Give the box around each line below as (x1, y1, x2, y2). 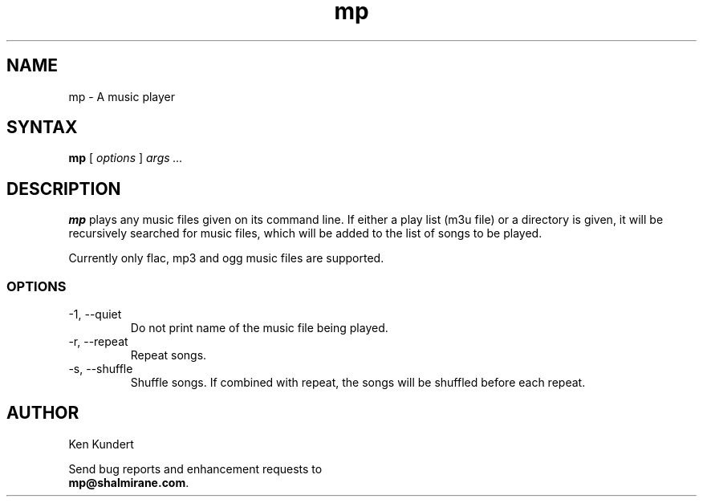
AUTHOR (6, 403, 79, 424)
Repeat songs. (130, 348, 207, 363)
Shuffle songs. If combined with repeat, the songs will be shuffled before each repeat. (130, 375, 586, 390)
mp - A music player (68, 89, 176, 103)
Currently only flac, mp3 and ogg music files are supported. (68, 251, 384, 266)
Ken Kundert (68, 436, 134, 451)
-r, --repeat (68, 335, 128, 349)
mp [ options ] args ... (68, 151, 183, 165)
